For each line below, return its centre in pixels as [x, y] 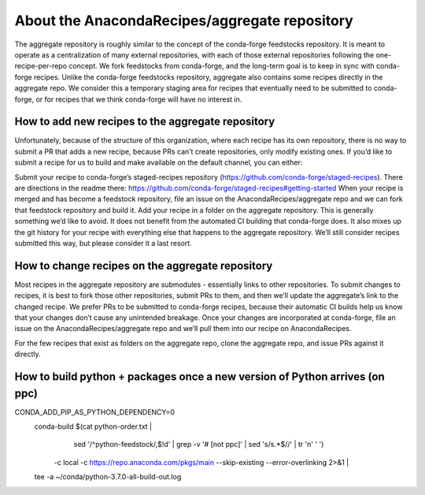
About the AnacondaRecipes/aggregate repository [184, 20]
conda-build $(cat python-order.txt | [93, 426]
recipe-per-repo [41, 66]
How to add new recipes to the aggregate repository [145, 122]
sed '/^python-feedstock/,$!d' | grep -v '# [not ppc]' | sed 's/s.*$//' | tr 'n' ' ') [199, 445]
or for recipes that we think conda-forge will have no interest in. [139, 99]
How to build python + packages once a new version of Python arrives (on [200, 376]
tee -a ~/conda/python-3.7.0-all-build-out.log [108, 477]
